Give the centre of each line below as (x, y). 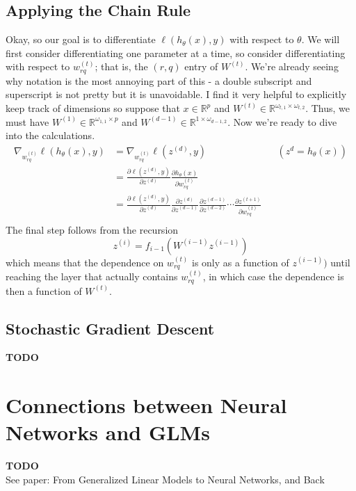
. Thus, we (328, 108)
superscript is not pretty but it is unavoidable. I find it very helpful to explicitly (176, 94)
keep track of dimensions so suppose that (93, 108)
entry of (201, 66)
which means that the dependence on (85, 262)
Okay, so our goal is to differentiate (81, 39)
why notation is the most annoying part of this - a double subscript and (159, 80)
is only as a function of (240, 262)
